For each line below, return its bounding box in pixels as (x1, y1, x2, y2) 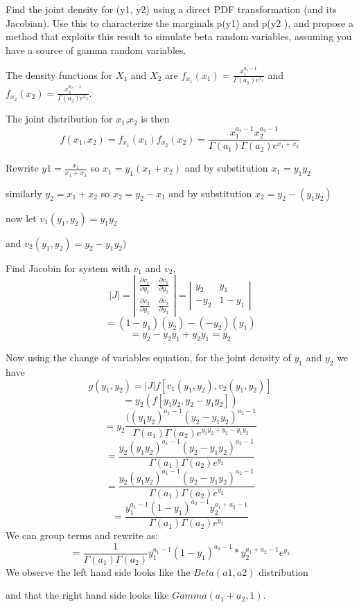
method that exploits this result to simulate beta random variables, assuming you (6, 29, 352, 44)
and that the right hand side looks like (6, 588, 169, 602)
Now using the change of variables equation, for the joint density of (6, 350, 291, 365)
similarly (6, 185, 42, 200)
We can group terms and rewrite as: (6, 528, 158, 543)
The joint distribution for (6, 111, 113, 126)
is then (141, 111, 170, 126)
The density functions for (6, 67, 113, 82)
